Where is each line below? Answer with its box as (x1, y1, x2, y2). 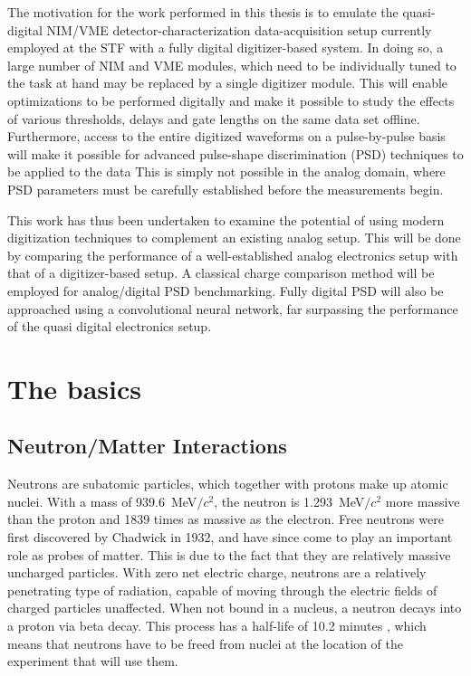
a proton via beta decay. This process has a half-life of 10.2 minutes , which (7, 616, 427, 635)
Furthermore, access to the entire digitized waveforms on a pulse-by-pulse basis (7, 127, 446, 146)
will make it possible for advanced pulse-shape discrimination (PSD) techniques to (7, 144, 464, 163)
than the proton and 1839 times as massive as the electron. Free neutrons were (7, 509, 444, 528)
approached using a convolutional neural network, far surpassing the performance (7, 299, 458, 318)
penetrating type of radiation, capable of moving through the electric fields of (7, 580, 437, 599)
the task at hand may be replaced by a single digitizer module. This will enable (7, 73, 448, 92)
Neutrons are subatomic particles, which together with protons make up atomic (7, 474, 448, 493)
